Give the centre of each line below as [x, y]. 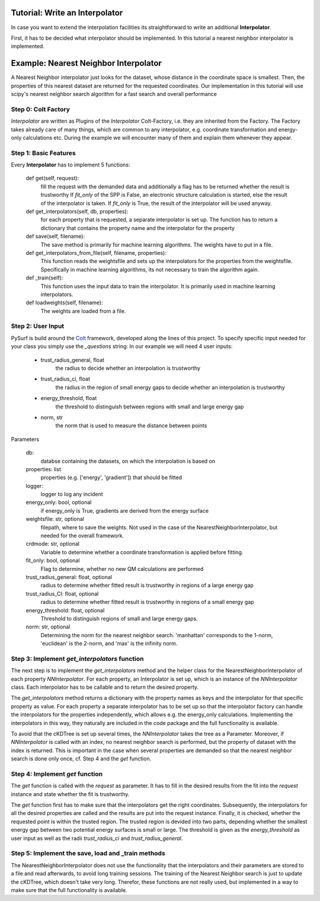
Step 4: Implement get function [57, 774]
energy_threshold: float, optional [65, 610]
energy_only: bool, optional [59, 502]
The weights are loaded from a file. [83, 311]
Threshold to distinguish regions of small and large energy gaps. [119, 618]
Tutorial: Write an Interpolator [67, 13]
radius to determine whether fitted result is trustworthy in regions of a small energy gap [147, 602]
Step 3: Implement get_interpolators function [77, 659]
